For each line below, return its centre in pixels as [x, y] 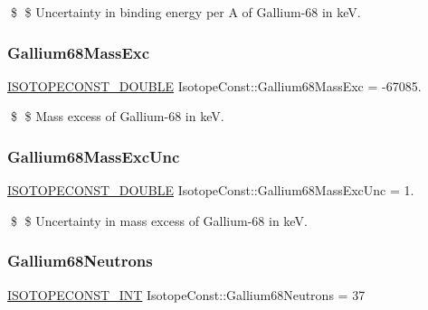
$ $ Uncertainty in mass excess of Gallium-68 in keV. [159, 220]
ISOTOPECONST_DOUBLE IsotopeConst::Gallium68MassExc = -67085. [214, 85]
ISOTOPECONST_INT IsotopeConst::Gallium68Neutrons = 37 [186, 294]
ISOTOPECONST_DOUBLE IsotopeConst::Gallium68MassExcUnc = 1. [211, 190]
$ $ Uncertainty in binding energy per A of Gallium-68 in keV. [185, 12]
